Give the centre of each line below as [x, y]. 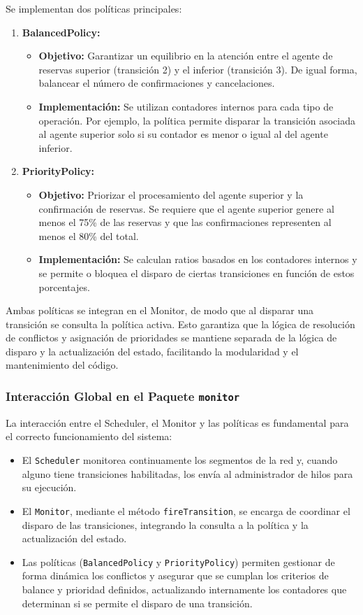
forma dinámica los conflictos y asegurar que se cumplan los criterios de [175, 575]
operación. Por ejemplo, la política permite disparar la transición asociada [197, 120]
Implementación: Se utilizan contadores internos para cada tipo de [186, 106]
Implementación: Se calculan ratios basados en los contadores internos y [198, 259]
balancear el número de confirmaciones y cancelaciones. [157, 83]
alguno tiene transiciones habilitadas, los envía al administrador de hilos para [187, 473]
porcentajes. [64, 287]
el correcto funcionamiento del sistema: [89, 436]
